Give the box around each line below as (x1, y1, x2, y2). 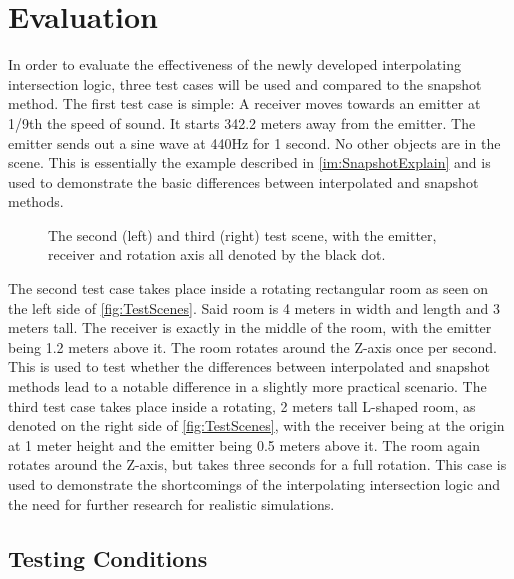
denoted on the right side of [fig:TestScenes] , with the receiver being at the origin (8, 415, 505, 436)
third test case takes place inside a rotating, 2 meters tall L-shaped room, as (8, 395, 476, 416)
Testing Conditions (8, 542, 208, 573)
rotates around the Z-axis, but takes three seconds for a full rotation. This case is (8, 454, 507, 475)
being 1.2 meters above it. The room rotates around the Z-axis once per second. (8, 336, 497, 357)
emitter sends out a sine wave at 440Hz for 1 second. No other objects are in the (8, 132, 501, 153)
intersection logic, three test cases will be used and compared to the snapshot (8, 73, 482, 94)
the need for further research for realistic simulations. (8, 493, 335, 514)
